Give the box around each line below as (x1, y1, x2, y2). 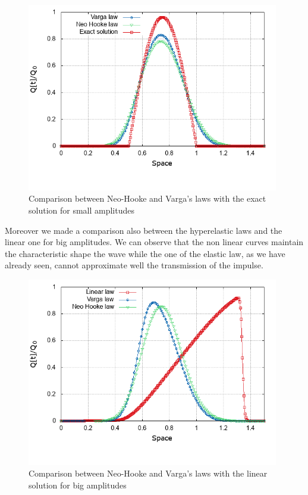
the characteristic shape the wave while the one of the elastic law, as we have (5, 247, 285, 259)
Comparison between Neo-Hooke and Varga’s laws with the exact (29, 192, 266, 205)
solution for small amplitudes (29, 203, 135, 216)
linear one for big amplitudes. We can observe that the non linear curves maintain (5, 236, 304, 248)
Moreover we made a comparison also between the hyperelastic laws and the (5, 224, 282, 236)
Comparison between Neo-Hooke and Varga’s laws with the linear (29, 467, 268, 480)
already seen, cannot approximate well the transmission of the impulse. (5, 259, 263, 271)
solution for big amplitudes (29, 478, 127, 491)
